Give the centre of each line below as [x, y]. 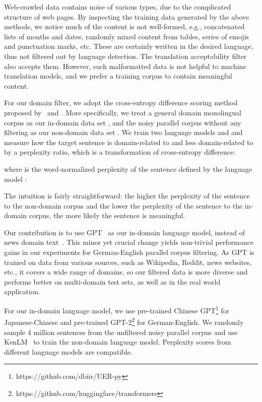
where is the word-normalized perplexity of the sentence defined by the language [128, 169]
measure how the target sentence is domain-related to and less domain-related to [129, 142]
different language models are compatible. [68, 351]
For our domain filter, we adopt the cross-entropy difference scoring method [121, 103]
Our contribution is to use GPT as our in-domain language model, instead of [124, 232]
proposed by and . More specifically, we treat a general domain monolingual [123, 112]
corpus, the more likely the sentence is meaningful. [107, 215]
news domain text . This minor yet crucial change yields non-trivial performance [129, 242]
